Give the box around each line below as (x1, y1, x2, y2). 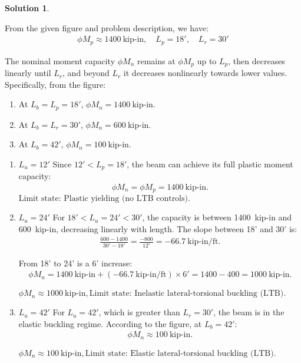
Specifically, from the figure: (5, 78, 106, 90)
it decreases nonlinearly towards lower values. (123, 67, 287, 79)
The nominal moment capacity (5, 54, 115, 67)
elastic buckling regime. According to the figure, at (18, 317, 202, 329)
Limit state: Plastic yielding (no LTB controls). (18, 194, 190, 203)
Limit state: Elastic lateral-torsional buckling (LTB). (85, 349, 276, 358)
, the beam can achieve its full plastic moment (127, 157, 293, 170)
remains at (137, 54, 176, 67)
